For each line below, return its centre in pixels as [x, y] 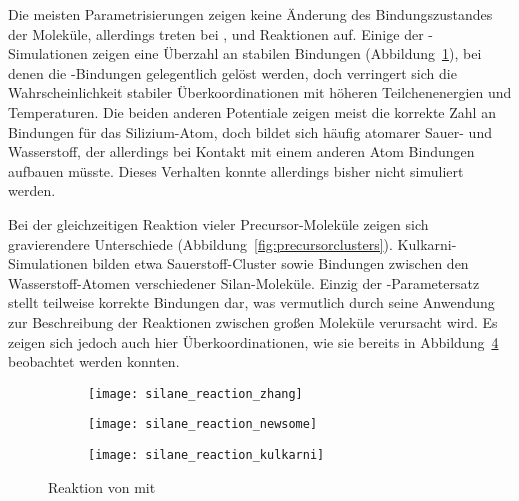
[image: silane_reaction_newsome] [203, 424]
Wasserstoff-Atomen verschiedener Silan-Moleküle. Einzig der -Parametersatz [244, 282]
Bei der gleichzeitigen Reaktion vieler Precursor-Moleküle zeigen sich [218, 223]
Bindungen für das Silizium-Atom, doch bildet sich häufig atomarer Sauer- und [250, 131]
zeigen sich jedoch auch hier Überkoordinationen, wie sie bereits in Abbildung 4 [253, 341]
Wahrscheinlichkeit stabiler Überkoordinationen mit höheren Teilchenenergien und [260, 92]
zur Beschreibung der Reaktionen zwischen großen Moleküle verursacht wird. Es [253, 321]
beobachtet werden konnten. [94, 361]
